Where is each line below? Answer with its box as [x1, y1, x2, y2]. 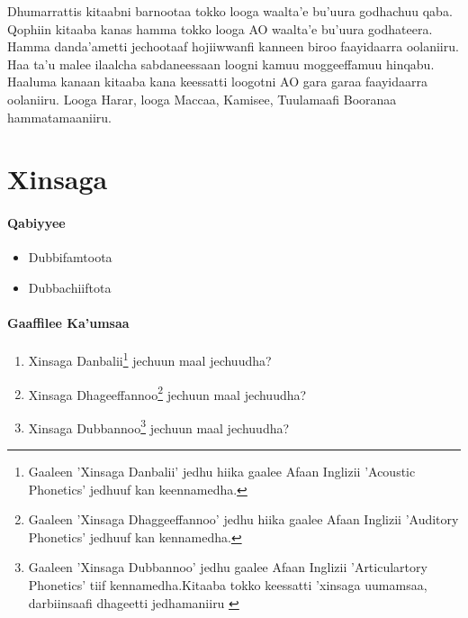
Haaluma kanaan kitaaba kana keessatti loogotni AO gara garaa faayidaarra [7, 72, 428, 91]
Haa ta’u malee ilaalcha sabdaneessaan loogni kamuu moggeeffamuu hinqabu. [7, 54, 435, 73]
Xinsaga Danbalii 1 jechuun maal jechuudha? [28, 349, 272, 369]
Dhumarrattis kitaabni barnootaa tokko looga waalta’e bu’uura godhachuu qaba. [7, 2, 453, 20]
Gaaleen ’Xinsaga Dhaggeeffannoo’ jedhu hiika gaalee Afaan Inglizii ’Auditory [28, 510, 459, 529]
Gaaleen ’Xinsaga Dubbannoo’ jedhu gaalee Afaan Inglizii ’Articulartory [28, 558, 427, 577]
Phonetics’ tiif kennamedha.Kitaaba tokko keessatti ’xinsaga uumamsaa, [28, 576, 427, 595]
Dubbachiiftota [28, 277, 112, 296]
